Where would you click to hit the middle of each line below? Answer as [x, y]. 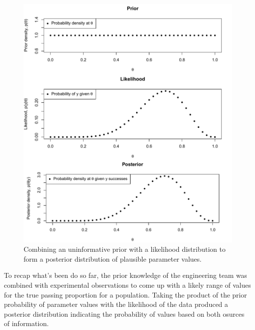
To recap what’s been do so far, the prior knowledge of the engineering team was [126, 275]
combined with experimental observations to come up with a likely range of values [127, 285]
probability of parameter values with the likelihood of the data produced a [116, 304]
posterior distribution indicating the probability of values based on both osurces [124, 314]
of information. [27, 323]
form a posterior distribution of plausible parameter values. [113, 258]
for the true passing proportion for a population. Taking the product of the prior [126, 294]
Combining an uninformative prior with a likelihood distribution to [125, 249]
